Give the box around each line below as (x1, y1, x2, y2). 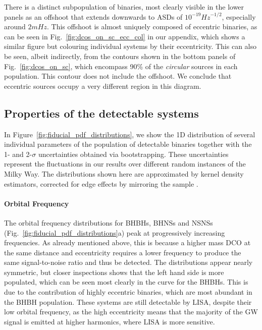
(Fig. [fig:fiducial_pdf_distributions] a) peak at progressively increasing (4, 227, 225, 238)
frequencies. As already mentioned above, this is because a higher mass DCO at (4, 237, 251, 248)
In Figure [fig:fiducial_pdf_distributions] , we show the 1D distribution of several (4, 129, 255, 139)
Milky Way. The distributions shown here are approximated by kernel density (4, 168, 244, 179)
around (4, 21, 26, 32)
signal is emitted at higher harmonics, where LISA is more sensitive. (4, 316, 215, 326)
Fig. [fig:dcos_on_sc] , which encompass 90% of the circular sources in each (4, 61, 238, 71)
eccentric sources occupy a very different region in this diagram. (4, 80, 201, 91)
